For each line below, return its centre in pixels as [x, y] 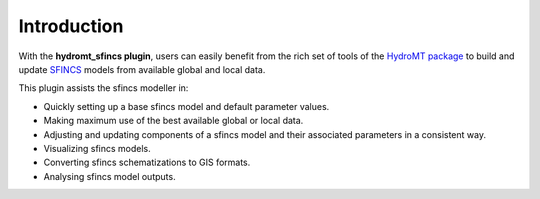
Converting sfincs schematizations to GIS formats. [147, 162]
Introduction [71, 26]
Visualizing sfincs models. [97, 148]
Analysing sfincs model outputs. [109, 176]
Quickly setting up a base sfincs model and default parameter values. [186, 106]
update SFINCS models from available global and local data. [142, 69]
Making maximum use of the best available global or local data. [173, 121]
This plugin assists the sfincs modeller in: [103, 88]
